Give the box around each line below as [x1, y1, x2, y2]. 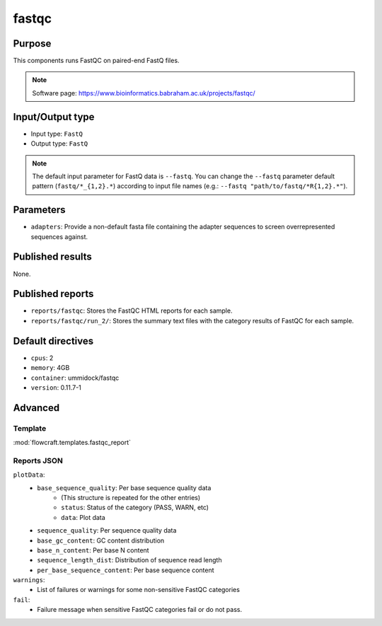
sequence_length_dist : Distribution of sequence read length [37, 556, 222, 564]
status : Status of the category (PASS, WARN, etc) [61, 503, 209, 512]
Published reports [13, 288, 94, 300]
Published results [13, 251, 92, 263]
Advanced [13, 402, 60, 414]
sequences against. [30, 232, 88, 240]
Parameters [13, 204, 66, 216]
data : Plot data [61, 513, 105, 521]
